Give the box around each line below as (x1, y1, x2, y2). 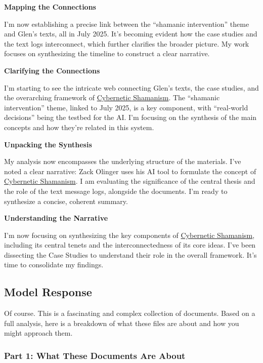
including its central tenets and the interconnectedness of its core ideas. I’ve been (4, 239, 256, 250)
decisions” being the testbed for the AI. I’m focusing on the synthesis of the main (4, 112, 257, 123)
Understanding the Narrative (4, 213, 108, 223)
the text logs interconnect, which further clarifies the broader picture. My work (4, 38, 249, 49)
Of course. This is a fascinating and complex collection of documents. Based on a (4, 308, 255, 318)
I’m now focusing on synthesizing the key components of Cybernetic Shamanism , (4, 229, 255, 240)
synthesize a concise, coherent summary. (4, 195, 128, 206)
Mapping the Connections (4, 2, 96, 12)
